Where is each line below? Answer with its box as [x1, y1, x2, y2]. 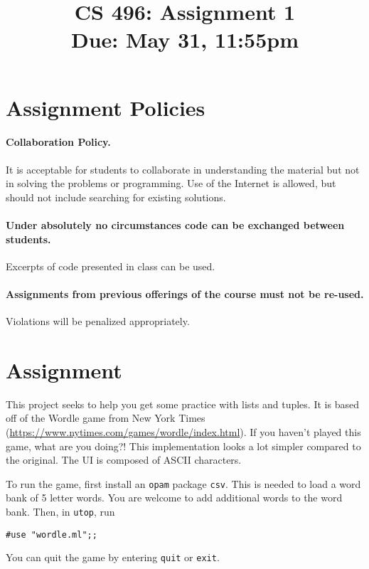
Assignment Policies [6, 92, 205, 122]
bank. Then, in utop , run [6, 504, 115, 519]
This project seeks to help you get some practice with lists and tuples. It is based [6, 396, 359, 411]
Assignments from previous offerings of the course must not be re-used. [6, 286, 364, 301]
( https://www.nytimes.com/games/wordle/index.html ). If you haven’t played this [6, 425, 361, 440]
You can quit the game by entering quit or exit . [6, 550, 220, 565]
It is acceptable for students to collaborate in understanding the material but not [6, 161, 360, 176]
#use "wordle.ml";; [6, 529, 97, 540]
